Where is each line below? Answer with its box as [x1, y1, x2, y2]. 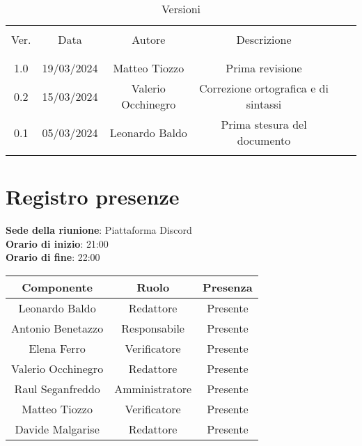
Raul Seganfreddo [14, 380, 100, 397]
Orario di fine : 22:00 [6, 250, 100, 264]
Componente [22, 278, 93, 295]
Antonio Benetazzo [11, 319, 104, 336]
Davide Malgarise [15, 420, 100, 437]
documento [237, 132, 291, 148]
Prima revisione [226, 60, 302, 76]
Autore [132, 31, 166, 47]
